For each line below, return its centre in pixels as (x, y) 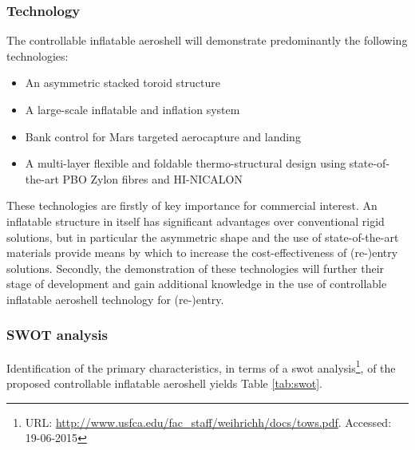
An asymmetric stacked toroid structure (123, 83)
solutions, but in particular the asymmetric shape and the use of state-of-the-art (203, 237)
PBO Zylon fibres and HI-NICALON (152, 178)
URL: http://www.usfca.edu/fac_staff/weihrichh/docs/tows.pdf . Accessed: (208, 422)
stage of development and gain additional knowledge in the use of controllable (197, 284)
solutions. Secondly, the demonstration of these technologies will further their (196, 268)
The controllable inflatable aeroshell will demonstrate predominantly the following (207, 40)
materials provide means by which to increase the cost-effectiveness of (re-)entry (202, 253)
